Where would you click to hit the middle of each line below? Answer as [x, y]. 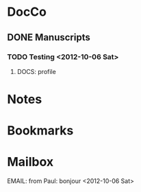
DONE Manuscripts [49, 37]
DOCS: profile [36, 71]
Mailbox [30, 162]
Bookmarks [40, 131]
